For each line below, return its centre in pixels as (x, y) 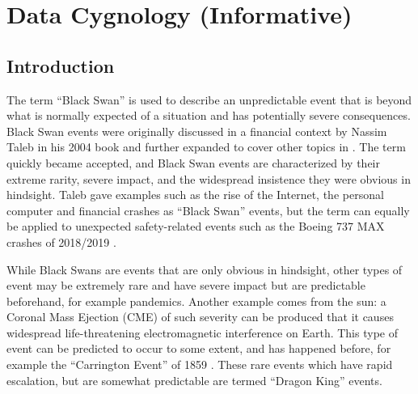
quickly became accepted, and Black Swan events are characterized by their (193, 162)
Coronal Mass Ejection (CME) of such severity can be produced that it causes (200, 317)
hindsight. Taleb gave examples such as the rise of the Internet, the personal (195, 195)
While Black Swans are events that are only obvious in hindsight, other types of (205, 269)
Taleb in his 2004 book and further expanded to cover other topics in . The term (206, 147)
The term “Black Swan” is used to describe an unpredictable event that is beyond (209, 99)
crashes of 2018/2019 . (61, 241)
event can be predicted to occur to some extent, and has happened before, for (199, 348)
